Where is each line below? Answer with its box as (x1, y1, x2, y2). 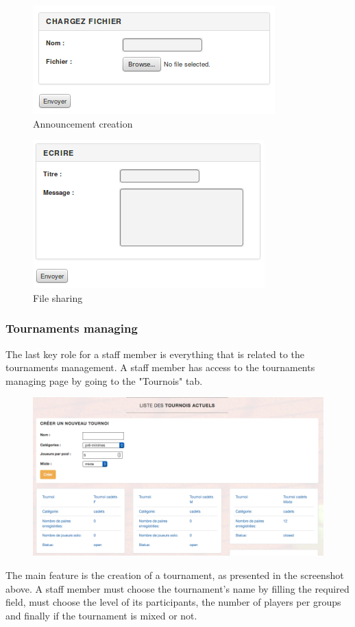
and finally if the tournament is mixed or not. (5, 608, 197, 622)
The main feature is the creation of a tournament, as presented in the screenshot (5, 567, 344, 582)
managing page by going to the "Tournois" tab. (5, 373, 203, 388)
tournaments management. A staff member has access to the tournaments (5, 360, 315, 375)
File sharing (33, 290, 83, 305)
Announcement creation (33, 116, 133, 130)
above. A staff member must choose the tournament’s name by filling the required (5, 581, 350, 595)
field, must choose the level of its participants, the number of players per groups (5, 595, 341, 609)
